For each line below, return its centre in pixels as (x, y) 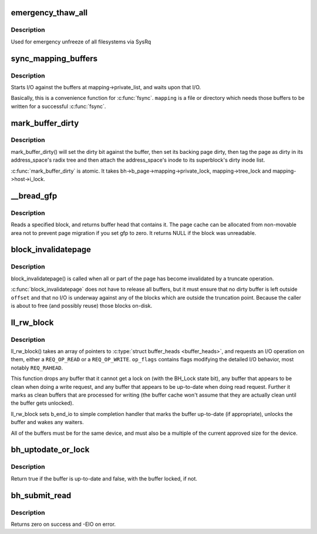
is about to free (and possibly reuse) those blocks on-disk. (82, 305)
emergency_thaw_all (49, 13)
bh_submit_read (41, 496)
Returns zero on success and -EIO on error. (63, 524)
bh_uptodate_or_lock (50, 450)
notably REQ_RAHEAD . (37, 368)
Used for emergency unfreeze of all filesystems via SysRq (81, 42)
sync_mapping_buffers (54, 58)
